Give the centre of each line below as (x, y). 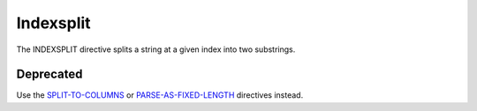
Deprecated (49, 74)
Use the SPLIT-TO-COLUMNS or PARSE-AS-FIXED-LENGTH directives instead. (160, 95)
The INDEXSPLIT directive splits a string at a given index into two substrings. (156, 49)
